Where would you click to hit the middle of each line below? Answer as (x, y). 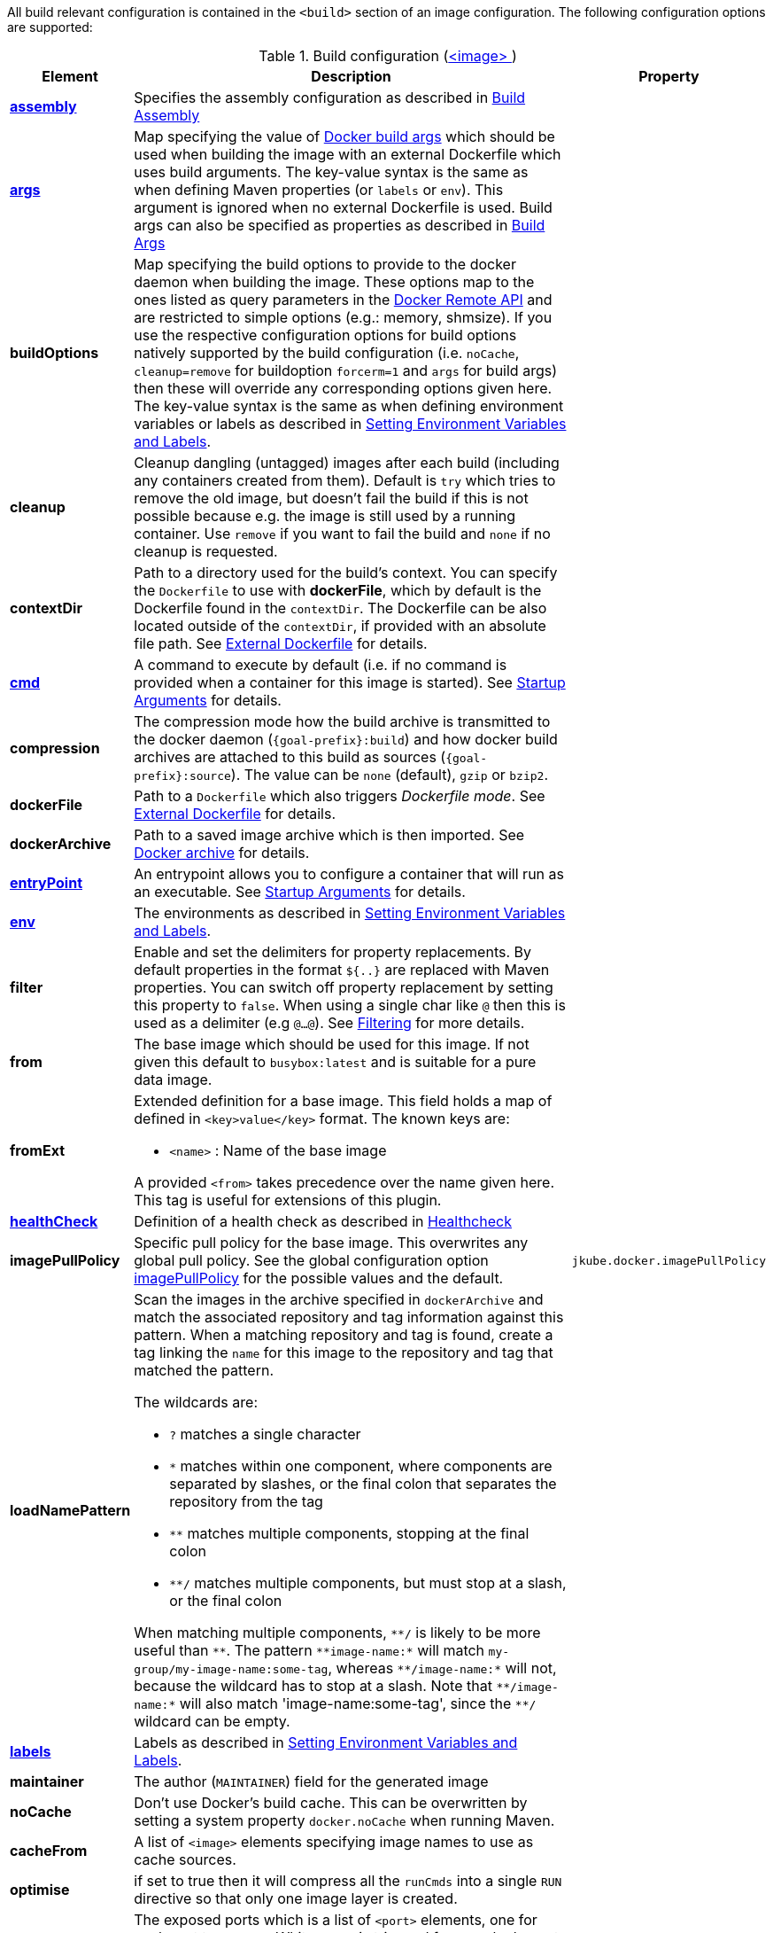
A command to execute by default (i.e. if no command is (321, 665)
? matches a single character (265, 1434)
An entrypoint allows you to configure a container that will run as (349, 874)
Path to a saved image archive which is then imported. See (329, 835)
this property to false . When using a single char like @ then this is (350, 1005)
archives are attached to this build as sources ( (290, 757)
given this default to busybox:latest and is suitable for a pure (335, 1062)
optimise (40, 1890)
